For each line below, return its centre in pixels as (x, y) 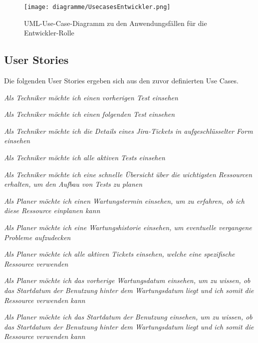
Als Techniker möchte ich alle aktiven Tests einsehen (85, 158)
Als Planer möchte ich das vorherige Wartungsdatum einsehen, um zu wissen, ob (127, 280)
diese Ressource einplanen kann (52, 210)
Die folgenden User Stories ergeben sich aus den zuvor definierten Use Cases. (121, 81)
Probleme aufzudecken (37, 237)
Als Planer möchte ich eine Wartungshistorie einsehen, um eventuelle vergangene (128, 227)
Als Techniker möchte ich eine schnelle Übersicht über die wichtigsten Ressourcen (128, 174)
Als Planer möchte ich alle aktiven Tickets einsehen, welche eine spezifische (120, 254)
